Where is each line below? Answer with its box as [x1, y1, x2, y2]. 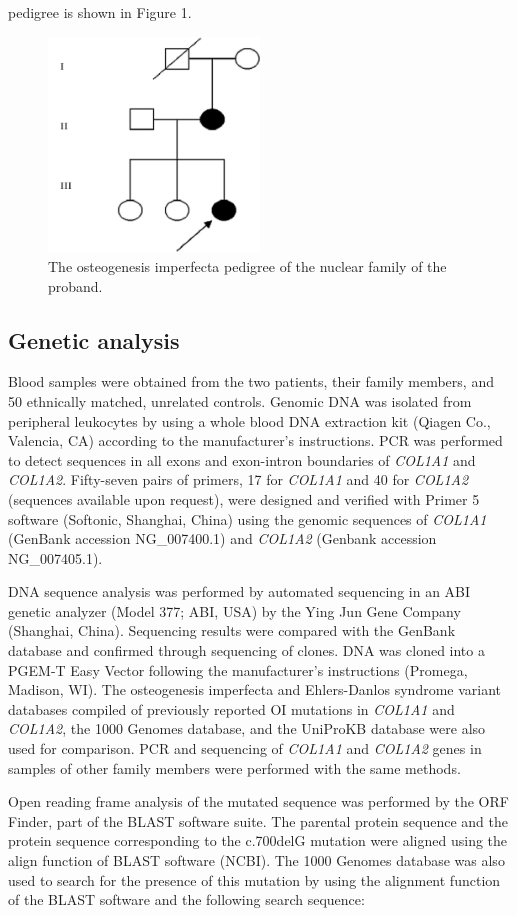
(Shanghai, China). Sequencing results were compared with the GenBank [8, 620, 456, 641]
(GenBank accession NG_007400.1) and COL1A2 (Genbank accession [8, 528, 437, 549]
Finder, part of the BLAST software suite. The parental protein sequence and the [8, 810, 508, 831]
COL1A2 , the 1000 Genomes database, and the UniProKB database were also [8, 718, 486, 739]
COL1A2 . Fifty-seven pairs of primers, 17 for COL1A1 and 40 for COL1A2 [8, 469, 469, 490]
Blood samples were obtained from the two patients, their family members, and [8, 371, 494, 392]
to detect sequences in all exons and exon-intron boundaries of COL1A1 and [8, 449, 476, 470]
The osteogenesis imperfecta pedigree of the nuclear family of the [48, 255, 447, 276]
